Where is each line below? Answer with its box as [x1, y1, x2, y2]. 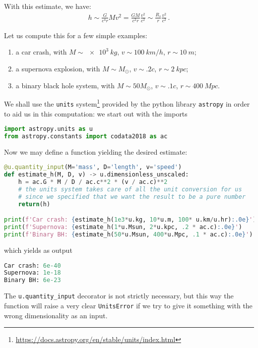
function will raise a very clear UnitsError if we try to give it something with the [4, 300, 253, 310]
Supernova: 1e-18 [4, 269, 61, 277]
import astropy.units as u [4, 125, 93, 133]
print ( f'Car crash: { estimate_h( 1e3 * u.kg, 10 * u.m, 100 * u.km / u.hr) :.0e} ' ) [4, 216, 257, 224]
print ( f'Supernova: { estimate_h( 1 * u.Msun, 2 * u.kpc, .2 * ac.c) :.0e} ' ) [4, 224, 242, 231]
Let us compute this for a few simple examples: [4, 30, 147, 40]
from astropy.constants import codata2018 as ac [4, 132, 168, 140]
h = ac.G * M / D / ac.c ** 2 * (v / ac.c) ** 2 [18, 178, 168, 186]
